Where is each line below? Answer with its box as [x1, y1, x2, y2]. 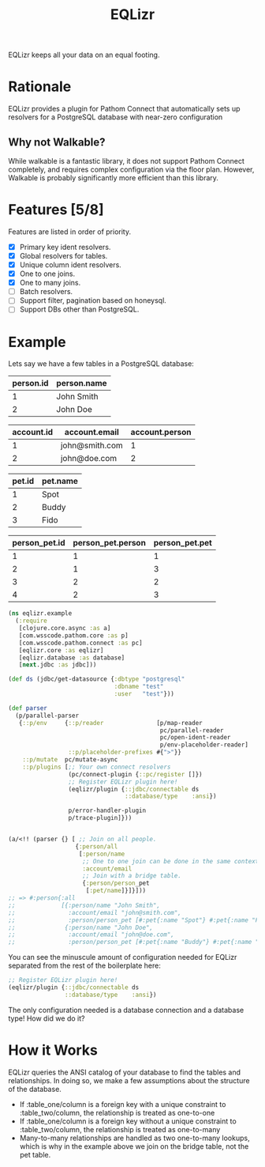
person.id [12, 378, 49, 389]
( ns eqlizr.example [8, 610, 73, 617]
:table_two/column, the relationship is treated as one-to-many [19, 1124, 221, 1134]
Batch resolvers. [19, 287, 73, 296]
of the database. [8, 1084, 62, 1093]
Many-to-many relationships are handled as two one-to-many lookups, [19, 1133, 250, 1142]
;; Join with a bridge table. [82, 872, 181, 880]
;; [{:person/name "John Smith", [8, 901, 160, 909]
